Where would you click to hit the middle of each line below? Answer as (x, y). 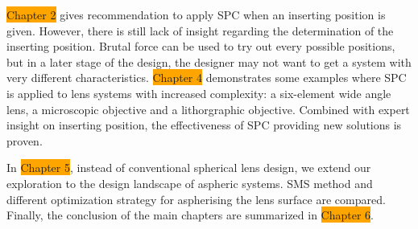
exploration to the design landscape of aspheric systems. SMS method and (190, 183)
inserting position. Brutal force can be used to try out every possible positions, (201, 46)
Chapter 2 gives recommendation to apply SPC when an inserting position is (196, 14)
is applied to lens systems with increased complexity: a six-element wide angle (199, 93)
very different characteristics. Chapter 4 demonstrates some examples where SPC (207, 78)
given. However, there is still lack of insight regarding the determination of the (200, 30)
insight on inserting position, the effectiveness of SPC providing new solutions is (204, 125)
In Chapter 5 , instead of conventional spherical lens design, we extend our (189, 168)
